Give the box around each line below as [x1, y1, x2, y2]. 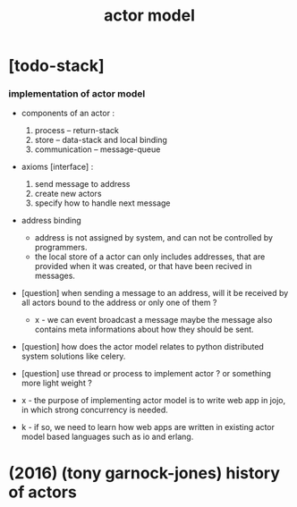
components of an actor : [21, 108, 115, 119]
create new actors [34, 189, 102, 199]
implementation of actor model [8, 88, 146, 100]
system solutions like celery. [21, 351, 126, 362]
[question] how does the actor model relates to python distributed [21, 342, 265, 352]
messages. [34, 270, 75, 282]
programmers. [34, 242, 88, 253]
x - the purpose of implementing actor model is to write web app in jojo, [21, 395, 286, 406]
